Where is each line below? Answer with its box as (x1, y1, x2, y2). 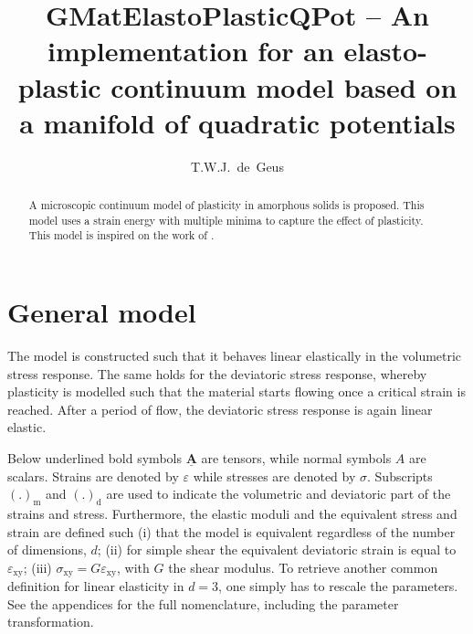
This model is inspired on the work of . (28, 227, 215, 243)
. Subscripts (367, 466, 433, 485)
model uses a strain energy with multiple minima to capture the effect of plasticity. (28, 212, 424, 227)
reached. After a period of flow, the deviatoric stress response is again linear (7, 399, 433, 418)
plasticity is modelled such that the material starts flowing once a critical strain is (7, 382, 466, 401)
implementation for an (47, 32, 334, 69)
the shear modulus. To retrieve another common (168, 557, 438, 576)
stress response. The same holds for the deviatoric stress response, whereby (7, 364, 427, 383)
